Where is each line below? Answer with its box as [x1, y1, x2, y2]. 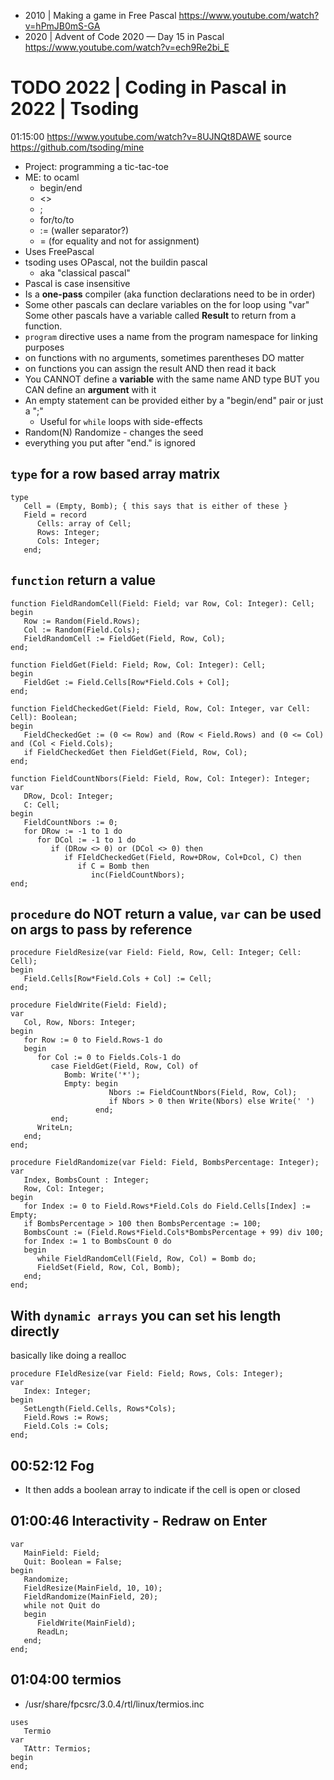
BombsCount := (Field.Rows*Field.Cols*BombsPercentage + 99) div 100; [23, 1228, 325, 1238]
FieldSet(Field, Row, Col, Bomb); [36, 1263, 182, 1273]
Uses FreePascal [24, 245, 95, 257]
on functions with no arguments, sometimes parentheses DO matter [24, 351, 305, 364]
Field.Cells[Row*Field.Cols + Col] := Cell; [23, 974, 213, 984]
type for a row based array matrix [10, 466, 221, 483]
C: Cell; [23, 800, 60, 810]
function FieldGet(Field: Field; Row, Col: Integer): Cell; [10, 660, 267, 670]
